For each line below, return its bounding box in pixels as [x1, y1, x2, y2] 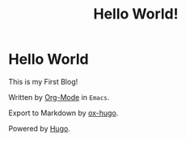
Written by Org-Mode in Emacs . [8, 92, 110, 102]
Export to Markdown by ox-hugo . [8, 108, 119, 118]
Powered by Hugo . [8, 123, 70, 133]
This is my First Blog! [8, 77, 78, 86]
